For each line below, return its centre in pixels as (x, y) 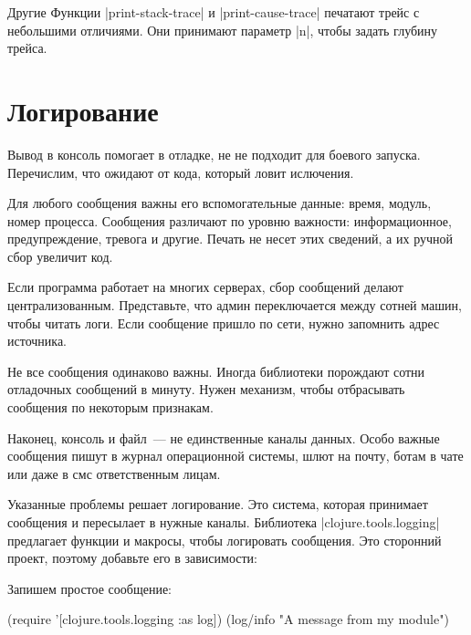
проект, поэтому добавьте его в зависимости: (132, 558)
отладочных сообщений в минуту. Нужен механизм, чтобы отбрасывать (206, 389)
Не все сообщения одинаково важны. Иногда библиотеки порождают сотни (216, 371)
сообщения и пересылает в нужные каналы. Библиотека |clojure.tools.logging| (224, 522)
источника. (37, 341)
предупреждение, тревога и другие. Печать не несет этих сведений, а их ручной (230, 239)
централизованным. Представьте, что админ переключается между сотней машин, (235, 305)
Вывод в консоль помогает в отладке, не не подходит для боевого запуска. (214, 154)
